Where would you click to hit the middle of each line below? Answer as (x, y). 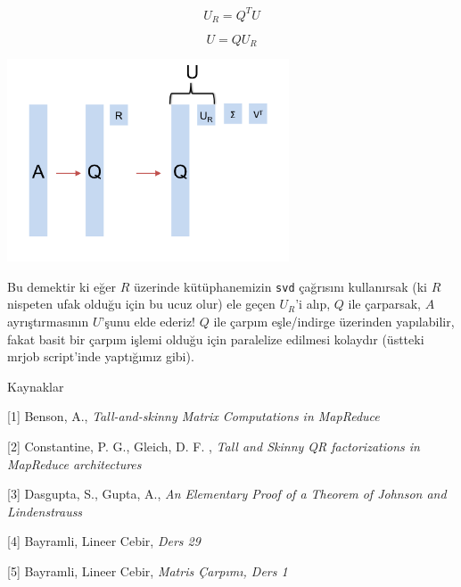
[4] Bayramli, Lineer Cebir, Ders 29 (104, 541)
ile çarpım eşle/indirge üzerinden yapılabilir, (334, 322)
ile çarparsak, (384, 304)
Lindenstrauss (45, 511)
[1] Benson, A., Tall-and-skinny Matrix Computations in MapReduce (193, 416)
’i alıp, (313, 304)
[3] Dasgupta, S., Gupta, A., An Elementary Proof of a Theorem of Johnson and (227, 494)
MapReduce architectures (74, 463)
